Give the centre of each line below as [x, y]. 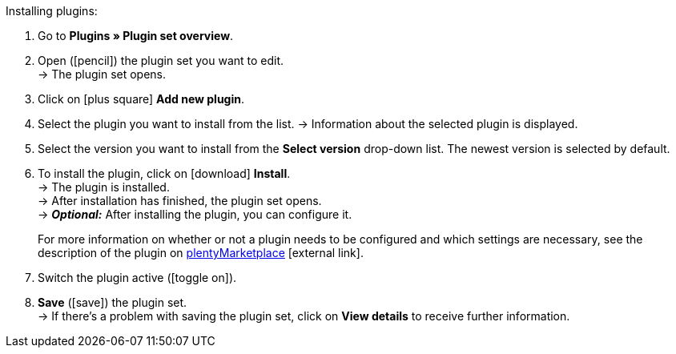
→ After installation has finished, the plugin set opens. [180, 201]
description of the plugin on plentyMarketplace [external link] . [201, 253]
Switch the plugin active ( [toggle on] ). [137, 278]
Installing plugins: [52, 11]
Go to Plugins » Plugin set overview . [136, 36]
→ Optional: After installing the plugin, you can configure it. [195, 214]
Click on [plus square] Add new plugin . [141, 99]
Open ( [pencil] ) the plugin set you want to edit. [161, 60]
